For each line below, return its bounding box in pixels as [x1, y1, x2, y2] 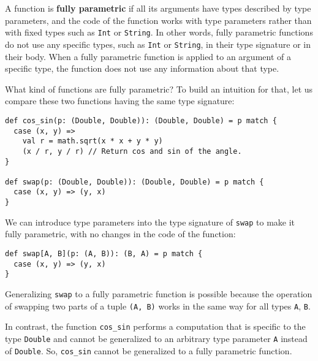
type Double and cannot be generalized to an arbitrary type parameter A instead [5, 332, 308, 344]
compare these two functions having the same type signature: [5, 94, 235, 107]
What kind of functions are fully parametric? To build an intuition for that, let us [5, 82, 313, 95]
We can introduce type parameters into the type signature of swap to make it [5, 215, 295, 228]
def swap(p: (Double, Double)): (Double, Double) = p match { [5, 177, 264, 186]
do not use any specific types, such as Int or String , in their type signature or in [5, 37, 311, 50]
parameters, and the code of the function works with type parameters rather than [5, 13, 312, 26]
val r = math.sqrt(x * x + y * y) [22, 137, 163, 146]
